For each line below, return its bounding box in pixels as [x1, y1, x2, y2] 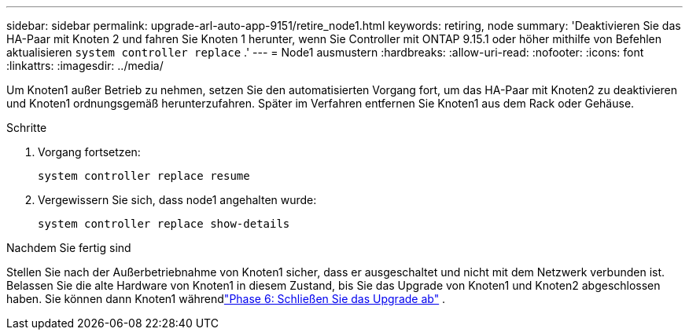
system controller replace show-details [38, 217, 290, 230]
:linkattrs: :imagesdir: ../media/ [6, 59, 164, 72]
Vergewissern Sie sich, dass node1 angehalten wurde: [38, 193, 317, 206]
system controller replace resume [38, 170, 250, 182]
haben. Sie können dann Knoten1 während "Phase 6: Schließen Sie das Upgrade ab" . [6, 292, 446, 305]
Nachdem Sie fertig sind [6, 241, 131, 254]
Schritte [6, 121, 47, 134]
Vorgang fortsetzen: [38, 145, 141, 159]
